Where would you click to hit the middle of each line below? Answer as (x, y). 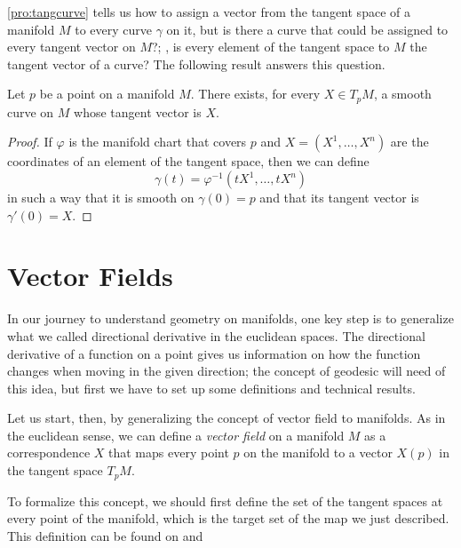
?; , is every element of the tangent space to (271, 47)
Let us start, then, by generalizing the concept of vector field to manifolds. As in (227, 418)
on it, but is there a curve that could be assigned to (307, 29)
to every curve (114, 29)
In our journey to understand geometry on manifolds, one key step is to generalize (230, 318)
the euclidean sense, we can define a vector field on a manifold (176, 435)
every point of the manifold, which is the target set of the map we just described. (228, 518)
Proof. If (30, 142)
